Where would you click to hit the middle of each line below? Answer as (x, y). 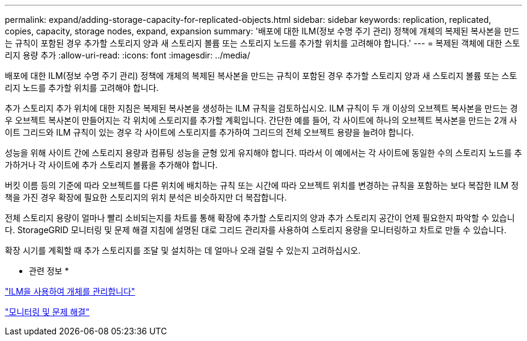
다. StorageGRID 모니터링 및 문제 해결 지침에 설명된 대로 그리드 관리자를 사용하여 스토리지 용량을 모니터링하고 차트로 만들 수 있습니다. (256, 230)
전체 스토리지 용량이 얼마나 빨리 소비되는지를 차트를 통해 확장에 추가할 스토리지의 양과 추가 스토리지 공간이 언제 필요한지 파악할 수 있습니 (260, 218)
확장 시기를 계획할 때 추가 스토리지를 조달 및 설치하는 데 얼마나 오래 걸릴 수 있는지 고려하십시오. (183, 250)
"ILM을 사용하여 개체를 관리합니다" (70, 291)
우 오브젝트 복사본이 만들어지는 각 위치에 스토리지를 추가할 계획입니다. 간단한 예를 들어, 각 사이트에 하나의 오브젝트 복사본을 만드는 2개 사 (261, 120)
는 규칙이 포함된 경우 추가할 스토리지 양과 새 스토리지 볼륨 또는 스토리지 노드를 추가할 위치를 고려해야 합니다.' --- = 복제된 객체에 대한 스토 (263, 43)
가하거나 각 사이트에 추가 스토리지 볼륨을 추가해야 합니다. (111, 165)
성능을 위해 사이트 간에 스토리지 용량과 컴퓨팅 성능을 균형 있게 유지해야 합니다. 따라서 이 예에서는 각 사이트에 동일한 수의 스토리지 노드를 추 (263, 153)
